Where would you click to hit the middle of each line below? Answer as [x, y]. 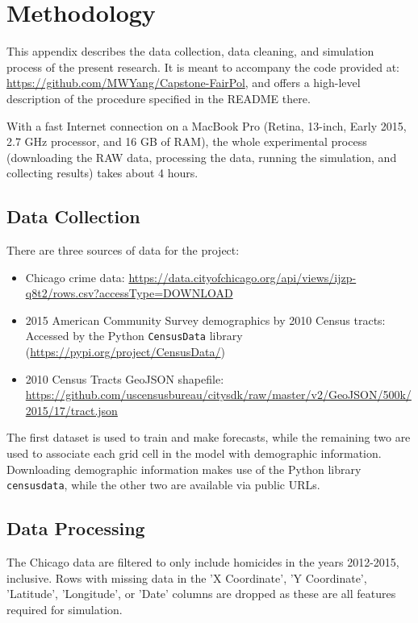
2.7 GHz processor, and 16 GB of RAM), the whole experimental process [187, 141]
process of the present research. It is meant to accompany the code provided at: [203, 66]
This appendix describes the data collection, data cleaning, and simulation [190, 51]
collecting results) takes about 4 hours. [102, 173]
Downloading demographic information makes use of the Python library [184, 469]
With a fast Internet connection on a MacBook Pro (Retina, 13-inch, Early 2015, [207, 125]
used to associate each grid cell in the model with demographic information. [194, 453]
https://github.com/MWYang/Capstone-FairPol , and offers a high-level [184, 83]
